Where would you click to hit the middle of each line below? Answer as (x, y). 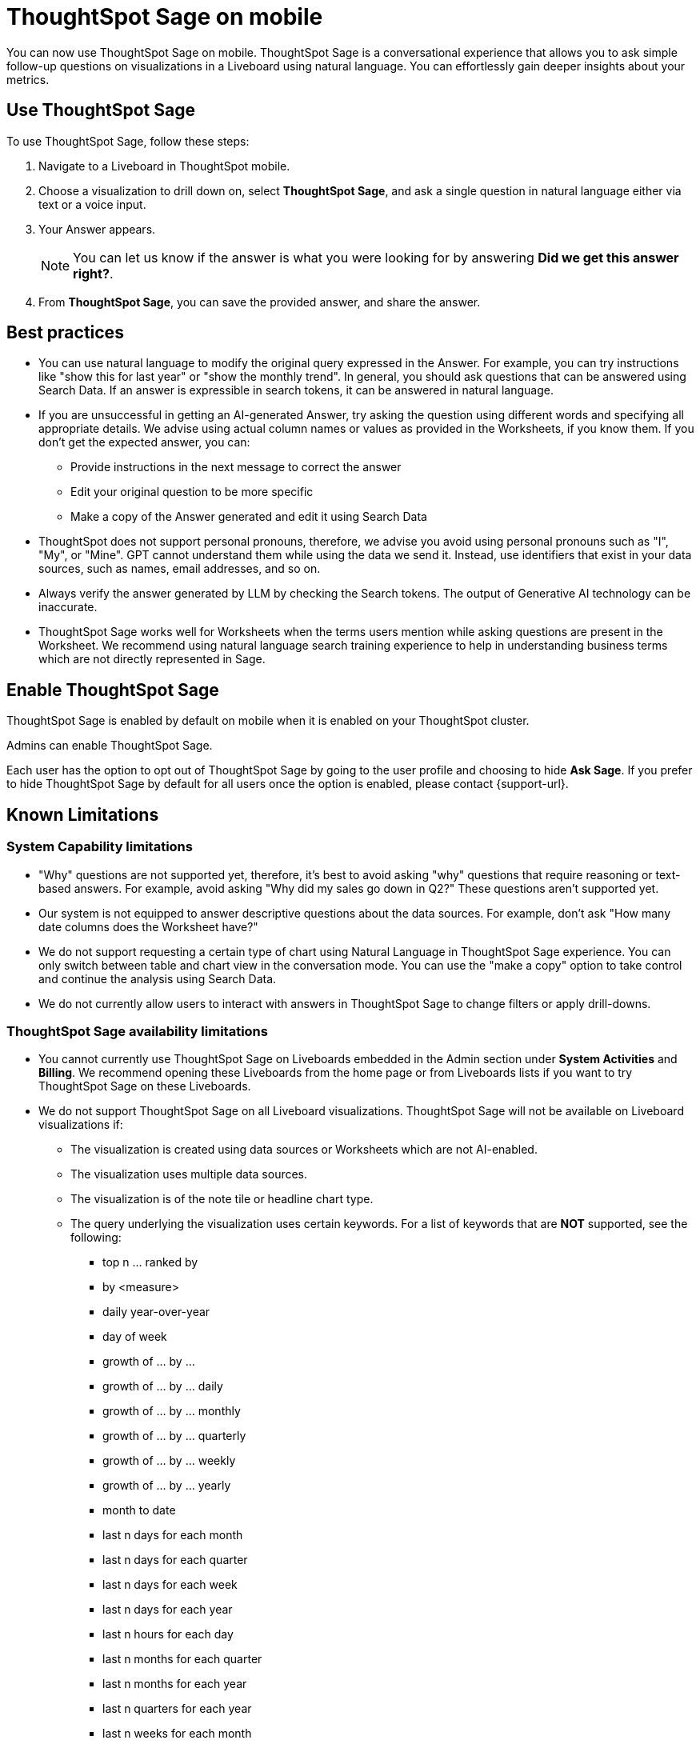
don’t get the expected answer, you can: (144, 442)
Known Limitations (83, 814)
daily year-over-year (156, 1312)
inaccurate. (68, 607)
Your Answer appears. (97, 229)
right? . (93, 273)
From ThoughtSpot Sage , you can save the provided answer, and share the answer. (260, 302)
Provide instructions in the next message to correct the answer (236, 467)
